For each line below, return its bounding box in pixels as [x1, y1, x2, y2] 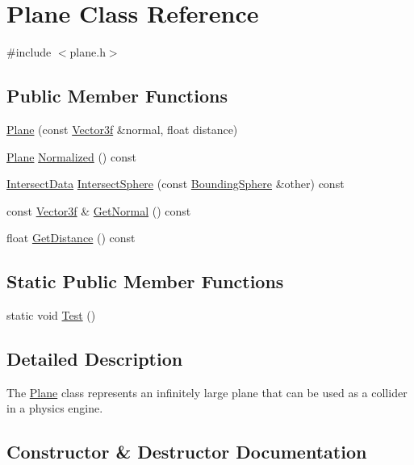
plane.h [69, 44, 106, 61]
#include [6, 44, 52, 61]
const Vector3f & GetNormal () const [6, 202, 191, 219]
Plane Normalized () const [6, 148, 136, 165]
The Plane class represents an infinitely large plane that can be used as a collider [6, 383, 408, 400]
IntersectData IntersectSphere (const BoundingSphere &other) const [6, 175, 345, 192]
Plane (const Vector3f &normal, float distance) [6, 120, 238, 137]
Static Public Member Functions [6, 269, 284, 294]
